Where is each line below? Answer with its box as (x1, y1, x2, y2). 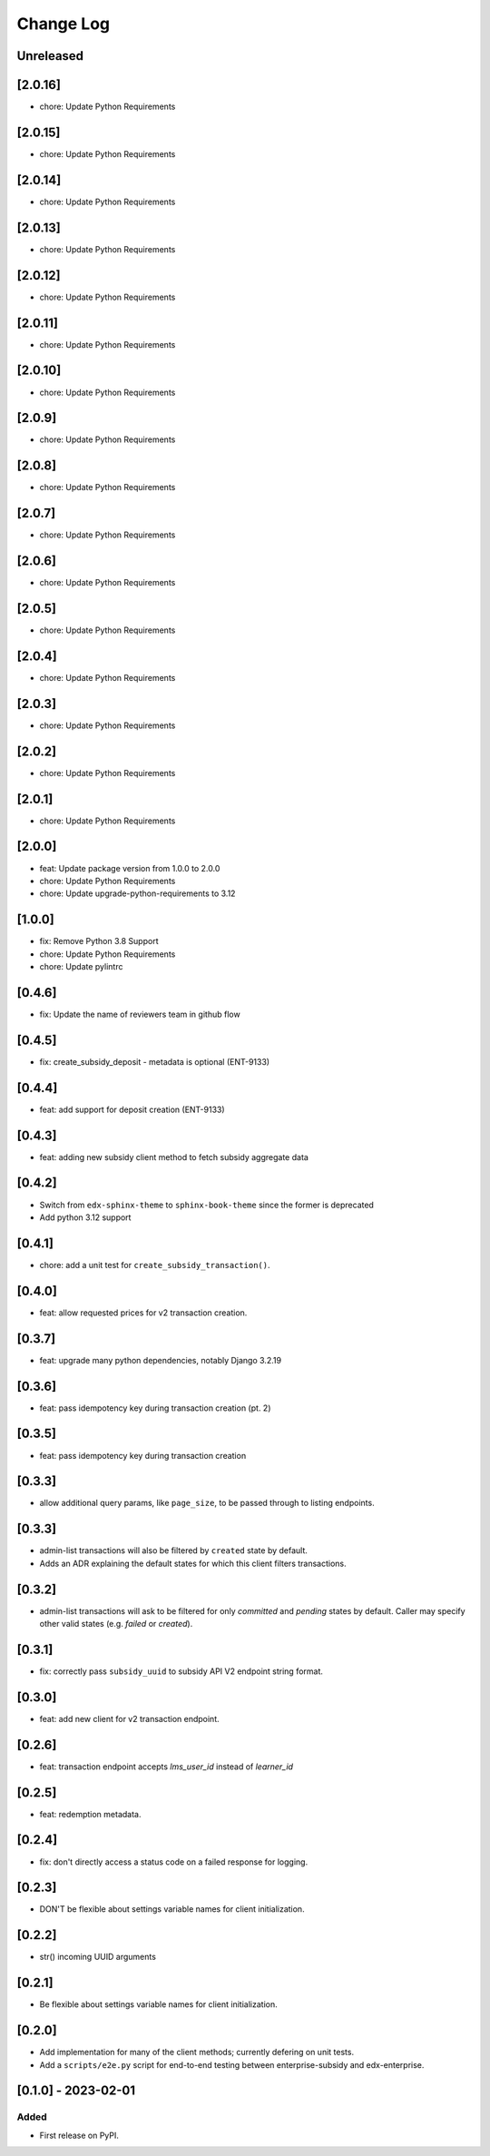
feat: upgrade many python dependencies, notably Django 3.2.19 (39, 1354, 281, 1365)
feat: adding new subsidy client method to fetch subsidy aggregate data (39, 1151, 309, 1162)
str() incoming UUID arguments (39, 1952, 156, 1963)
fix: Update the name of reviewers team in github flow (39, 1009, 240, 1019)
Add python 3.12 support (39, 1212, 132, 1223)
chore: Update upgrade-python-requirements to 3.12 (39, 888, 236, 899)
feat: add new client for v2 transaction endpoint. (39, 1713, 220, 1724)
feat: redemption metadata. (39, 1808, 142, 1819)
